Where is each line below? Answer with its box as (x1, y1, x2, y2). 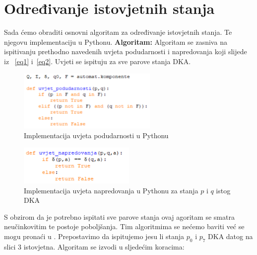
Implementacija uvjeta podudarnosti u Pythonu (24, 130, 169, 141)
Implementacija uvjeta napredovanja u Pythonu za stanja (24, 185, 198, 195)
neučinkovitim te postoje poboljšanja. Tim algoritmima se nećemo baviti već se (4, 221, 245, 232)
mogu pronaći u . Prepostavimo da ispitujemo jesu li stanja (4, 231, 185, 242)
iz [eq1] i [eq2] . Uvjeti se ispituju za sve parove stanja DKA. (4, 56, 191, 66)
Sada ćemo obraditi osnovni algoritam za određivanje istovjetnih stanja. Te (4, 27, 232, 37)
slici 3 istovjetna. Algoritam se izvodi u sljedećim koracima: (4, 241, 185, 252)
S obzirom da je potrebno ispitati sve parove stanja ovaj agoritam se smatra (4, 211, 235, 222)
